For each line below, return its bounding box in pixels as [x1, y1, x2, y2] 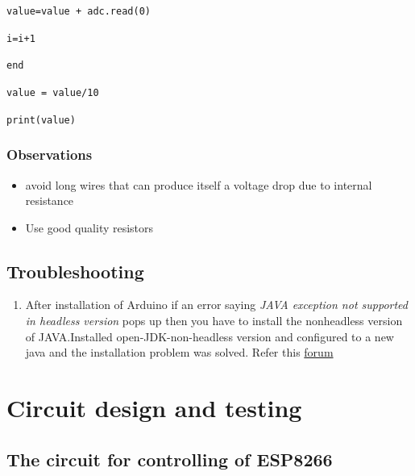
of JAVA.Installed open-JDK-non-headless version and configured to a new [25, 328, 394, 344]
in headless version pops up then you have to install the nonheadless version [25, 312, 403, 329]
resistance [25, 192, 74, 209]
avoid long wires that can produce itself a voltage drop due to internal [25, 176, 372, 193]
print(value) [6, 114, 76, 126]
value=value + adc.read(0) [6, 6, 151, 17]
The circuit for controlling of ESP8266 [6, 446, 333, 471]
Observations [6, 144, 93, 165]
